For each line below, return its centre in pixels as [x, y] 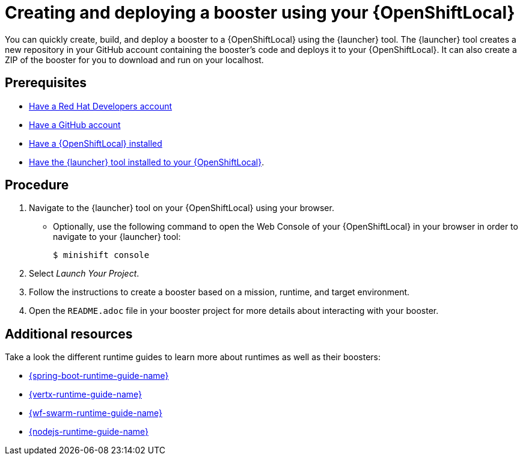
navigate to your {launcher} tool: [117, 237]
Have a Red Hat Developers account [101, 106]
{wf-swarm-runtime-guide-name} [96, 413]
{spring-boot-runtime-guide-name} [99, 376]
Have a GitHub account [75, 124]
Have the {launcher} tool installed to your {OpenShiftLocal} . [147, 162]
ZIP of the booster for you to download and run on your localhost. [134, 60]
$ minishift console [101, 255]
